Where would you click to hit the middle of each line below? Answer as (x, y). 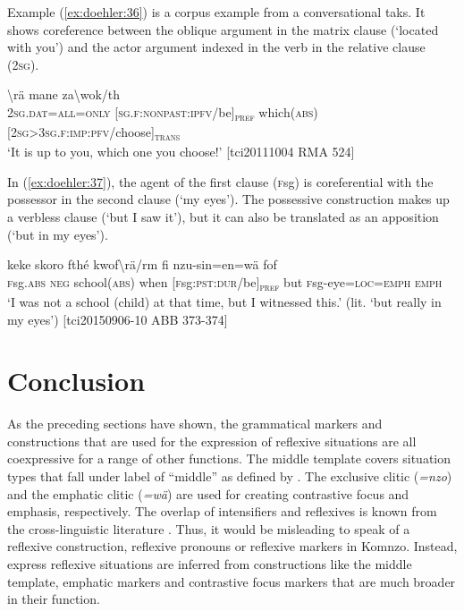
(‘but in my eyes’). (58, 234)
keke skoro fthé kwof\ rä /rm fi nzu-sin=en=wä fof (142, 264)
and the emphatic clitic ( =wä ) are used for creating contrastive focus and (208, 493)
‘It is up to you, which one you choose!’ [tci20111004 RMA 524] (181, 152)
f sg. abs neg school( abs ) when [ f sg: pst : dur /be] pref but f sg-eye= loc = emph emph (225, 283)
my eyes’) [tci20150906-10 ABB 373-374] (118, 319)
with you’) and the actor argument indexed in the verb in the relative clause (216, 47)
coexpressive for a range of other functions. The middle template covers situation (229, 458)
